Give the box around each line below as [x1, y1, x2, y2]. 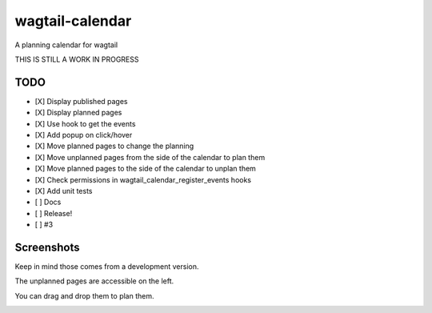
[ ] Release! [34, 208, 73, 218]
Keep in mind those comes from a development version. [14, 262, 199, 271]
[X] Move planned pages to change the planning [34, 141, 194, 151]
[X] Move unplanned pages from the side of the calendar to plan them [34, 152, 266, 162]
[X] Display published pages [34, 96, 128, 106]
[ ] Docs [34, 197, 62, 207]
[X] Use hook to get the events [34, 118, 136, 128]
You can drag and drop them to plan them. [14, 291, 154, 300]
